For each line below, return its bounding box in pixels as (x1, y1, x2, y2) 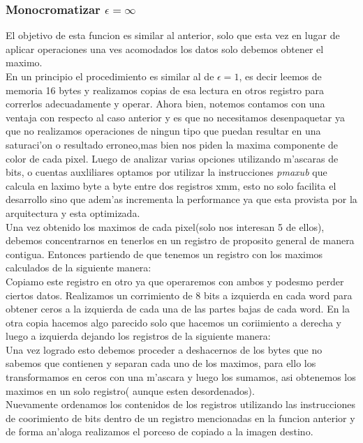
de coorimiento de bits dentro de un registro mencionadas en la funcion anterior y (6, 410, 355, 425)
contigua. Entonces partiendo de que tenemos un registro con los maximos (6, 246, 323, 261)
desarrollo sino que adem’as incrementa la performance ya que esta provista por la (6, 192, 357, 207)
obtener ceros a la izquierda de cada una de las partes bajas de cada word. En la (6, 301, 350, 316)
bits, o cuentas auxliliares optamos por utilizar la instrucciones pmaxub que (6, 165, 327, 179)
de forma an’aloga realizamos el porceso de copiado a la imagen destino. (6, 424, 313, 439)
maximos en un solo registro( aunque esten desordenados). (6, 383, 255, 398)
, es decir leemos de (239, 69, 322, 83)
